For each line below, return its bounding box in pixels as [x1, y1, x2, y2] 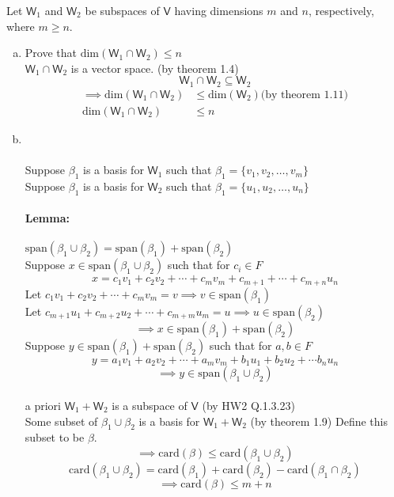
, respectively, [308, 2, 374, 18]
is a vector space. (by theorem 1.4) [70, 59, 239, 76]
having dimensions [174, 2, 263, 18]
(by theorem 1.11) [260, 89, 348, 101]
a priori [25, 396, 62, 413]
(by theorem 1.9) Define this [250, 412, 388, 429]
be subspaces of [85, 2, 160, 18]
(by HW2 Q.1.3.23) [202, 396, 295, 413]
